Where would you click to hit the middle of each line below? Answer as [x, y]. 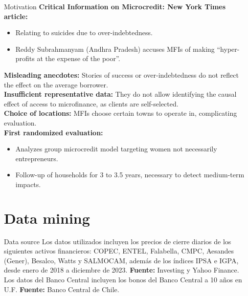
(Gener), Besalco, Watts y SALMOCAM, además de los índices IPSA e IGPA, [121, 260]
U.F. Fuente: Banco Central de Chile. [62, 289]
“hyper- [228, 49]
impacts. [28, 184]
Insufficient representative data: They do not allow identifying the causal [120, 94]
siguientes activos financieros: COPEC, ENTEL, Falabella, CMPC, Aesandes [119, 251]
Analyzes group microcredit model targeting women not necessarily [116, 149]
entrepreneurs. [37, 158]
